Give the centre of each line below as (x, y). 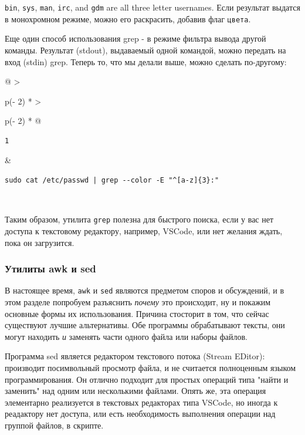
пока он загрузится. (40, 242)
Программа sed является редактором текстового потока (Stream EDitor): (135, 356)
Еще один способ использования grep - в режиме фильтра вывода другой (135, 38)
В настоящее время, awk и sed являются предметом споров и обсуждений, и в (145, 290)
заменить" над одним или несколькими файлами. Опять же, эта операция (135, 391)
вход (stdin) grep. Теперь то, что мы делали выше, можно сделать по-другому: (146, 61)
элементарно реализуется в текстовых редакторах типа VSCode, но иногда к (141, 402)
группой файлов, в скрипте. (54, 425)
